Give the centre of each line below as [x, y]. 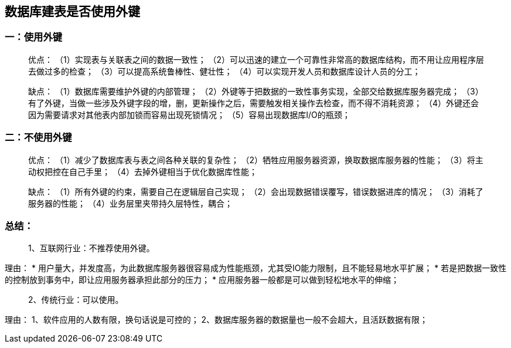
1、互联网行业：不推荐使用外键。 [91, 248]
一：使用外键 [34, 37]
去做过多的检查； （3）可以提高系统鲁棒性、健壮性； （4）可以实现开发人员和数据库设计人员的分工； [224, 71]
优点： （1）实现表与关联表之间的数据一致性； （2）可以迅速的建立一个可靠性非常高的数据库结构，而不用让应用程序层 [256, 59]
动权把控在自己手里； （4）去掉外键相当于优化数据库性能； [143, 171]
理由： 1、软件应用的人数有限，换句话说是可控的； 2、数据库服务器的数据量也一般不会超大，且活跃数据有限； [217, 320]
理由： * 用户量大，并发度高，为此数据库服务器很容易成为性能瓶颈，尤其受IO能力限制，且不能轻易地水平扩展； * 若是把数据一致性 [256, 268]
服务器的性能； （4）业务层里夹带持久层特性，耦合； [130, 203]
